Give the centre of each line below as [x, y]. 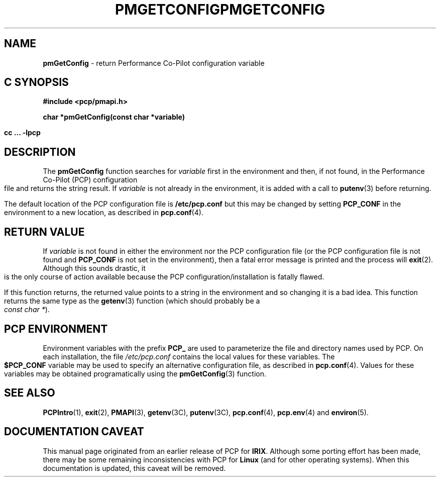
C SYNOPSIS [36, 82]
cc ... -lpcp [22, 133]
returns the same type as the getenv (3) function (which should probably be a [132, 301]
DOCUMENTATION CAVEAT [74, 432]
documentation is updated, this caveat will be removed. [134, 468]
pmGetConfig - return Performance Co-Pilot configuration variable [154, 63]
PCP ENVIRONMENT [56, 329]
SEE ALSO [30, 393]
